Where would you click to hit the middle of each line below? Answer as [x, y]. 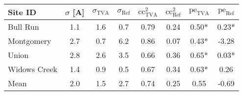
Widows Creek [33, 69]
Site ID [22, 12]
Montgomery [30, 41]
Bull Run [24, 27]
